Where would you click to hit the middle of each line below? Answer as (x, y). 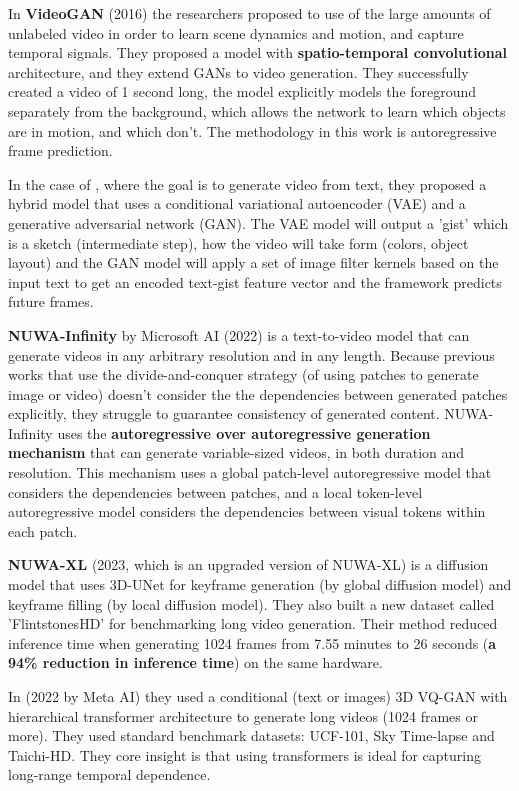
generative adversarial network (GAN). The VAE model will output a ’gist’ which (258, 222)
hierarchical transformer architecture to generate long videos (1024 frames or (243, 715)
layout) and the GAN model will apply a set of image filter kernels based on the (253, 262)
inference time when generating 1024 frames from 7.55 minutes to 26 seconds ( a (252, 642)
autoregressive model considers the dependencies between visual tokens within (247, 511)
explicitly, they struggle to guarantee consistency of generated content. (224, 413)
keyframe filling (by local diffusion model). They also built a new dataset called (251, 603)
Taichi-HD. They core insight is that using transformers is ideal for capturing (245, 754)
